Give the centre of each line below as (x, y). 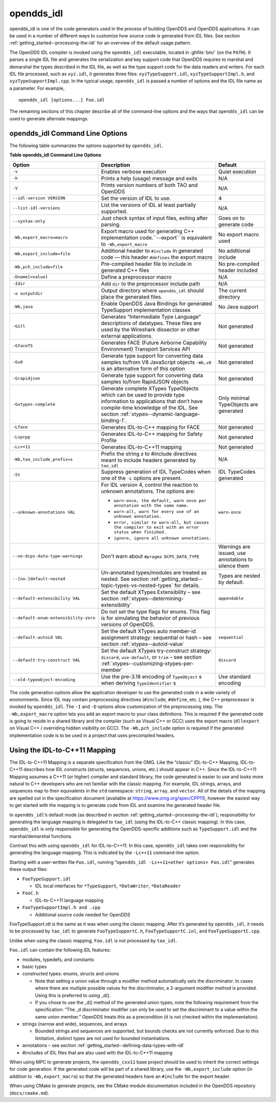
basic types (34, 966)
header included (238, 270)
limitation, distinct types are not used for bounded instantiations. (103, 1038)
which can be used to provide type (143, 394)
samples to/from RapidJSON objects (145, 382)
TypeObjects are (238, 404)
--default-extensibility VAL (47, 599)
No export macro (238, 234)
